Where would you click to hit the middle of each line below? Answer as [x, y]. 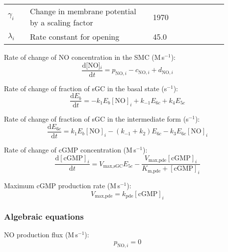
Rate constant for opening [75, 37]
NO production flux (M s [41, 234]
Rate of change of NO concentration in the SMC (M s [84, 57]
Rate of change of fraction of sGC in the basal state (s [86, 88]
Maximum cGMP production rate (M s [62, 186]
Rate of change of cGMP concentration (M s [70, 149]
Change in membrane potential [83, 11]
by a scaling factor [62, 22]
